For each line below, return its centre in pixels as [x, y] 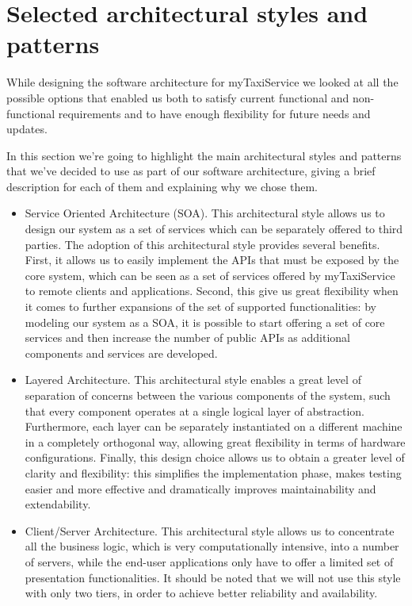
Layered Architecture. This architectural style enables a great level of [193, 380]
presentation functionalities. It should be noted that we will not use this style [213, 577]
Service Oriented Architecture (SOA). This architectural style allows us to [205, 213]
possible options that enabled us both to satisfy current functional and [178, 97]
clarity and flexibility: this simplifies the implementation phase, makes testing [213, 472]
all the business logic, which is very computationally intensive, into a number [212, 546]
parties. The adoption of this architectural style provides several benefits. [202, 244]
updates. [27, 129]
